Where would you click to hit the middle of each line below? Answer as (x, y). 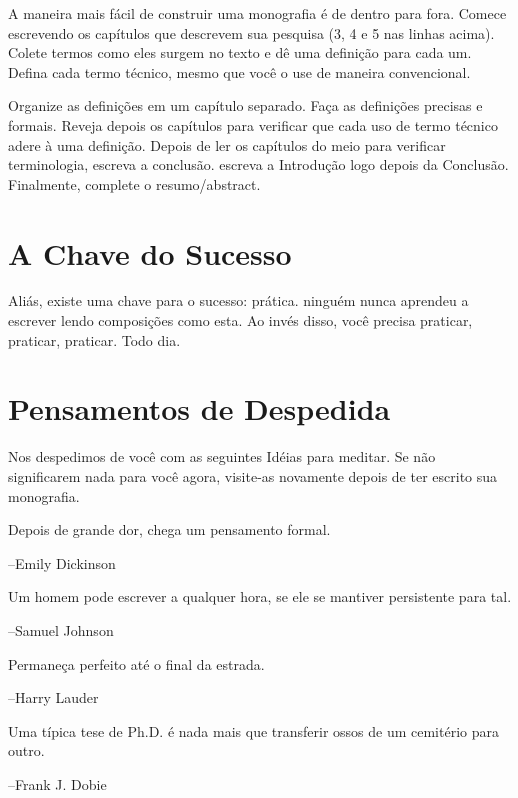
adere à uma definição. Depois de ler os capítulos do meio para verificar (227, 144)
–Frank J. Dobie (57, 783)
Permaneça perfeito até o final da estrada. (136, 663)
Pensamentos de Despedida (199, 408)
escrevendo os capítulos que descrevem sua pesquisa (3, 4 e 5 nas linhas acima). (251, 32)
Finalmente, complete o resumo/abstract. (134, 183)
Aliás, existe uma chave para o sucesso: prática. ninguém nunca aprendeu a (238, 300)
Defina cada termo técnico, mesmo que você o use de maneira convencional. (239, 71)
